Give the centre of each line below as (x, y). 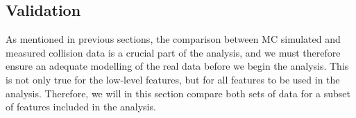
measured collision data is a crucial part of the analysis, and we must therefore (173, 52)
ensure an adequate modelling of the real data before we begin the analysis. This (177, 66)
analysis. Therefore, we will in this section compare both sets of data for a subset (178, 93)
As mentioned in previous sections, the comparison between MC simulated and (173, 39)
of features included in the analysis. (81, 107)
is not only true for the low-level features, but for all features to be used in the (173, 79)
